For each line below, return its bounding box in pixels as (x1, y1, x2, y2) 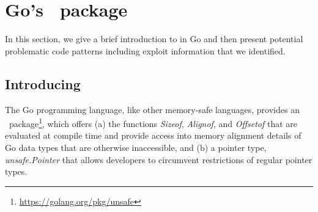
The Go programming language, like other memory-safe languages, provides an (5, 103, 300, 115)
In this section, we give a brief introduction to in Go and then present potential (5, 32, 303, 45)
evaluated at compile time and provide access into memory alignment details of (5, 129, 301, 142)
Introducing (5, 74, 81, 93)
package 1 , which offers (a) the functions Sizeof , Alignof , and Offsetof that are (9, 115, 298, 130)
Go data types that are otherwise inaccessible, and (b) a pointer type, (5, 141, 267, 153)
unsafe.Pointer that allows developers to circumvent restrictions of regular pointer (5, 153, 312, 166)
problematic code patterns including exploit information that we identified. (5, 44, 286, 57)
